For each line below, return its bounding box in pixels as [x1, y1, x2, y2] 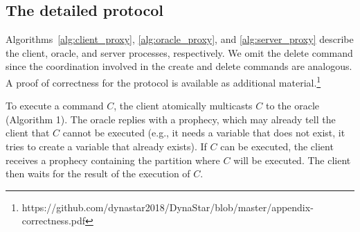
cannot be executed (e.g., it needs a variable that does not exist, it [62, 125, 345, 140]
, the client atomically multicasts [114, 98, 253, 113]
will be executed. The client [233, 152, 351, 167]
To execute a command [6, 98, 104, 113]
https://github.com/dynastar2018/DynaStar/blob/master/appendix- [21, 199, 314, 214]
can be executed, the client [220, 139, 334, 154]
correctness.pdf [21, 213, 86, 228]
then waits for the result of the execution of [6, 166, 190, 181]
